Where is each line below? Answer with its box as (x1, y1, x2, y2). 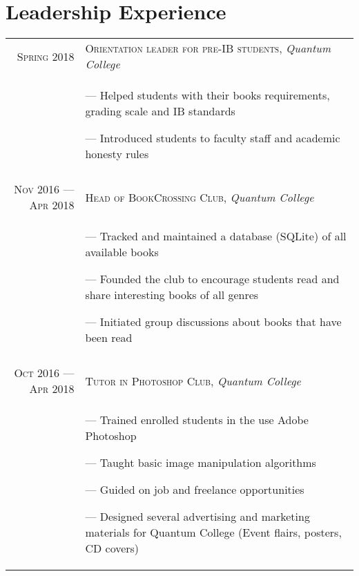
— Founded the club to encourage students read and (85, 271, 340, 287)
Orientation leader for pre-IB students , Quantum (85, 40, 331, 57)
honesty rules (85, 146, 149, 162)
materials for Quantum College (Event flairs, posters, (85, 524, 342, 541)
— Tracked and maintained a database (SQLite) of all (85, 228, 347, 244)
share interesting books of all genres (85, 287, 259, 303)
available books (85, 244, 159, 260)
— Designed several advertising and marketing (85, 508, 310, 525)
